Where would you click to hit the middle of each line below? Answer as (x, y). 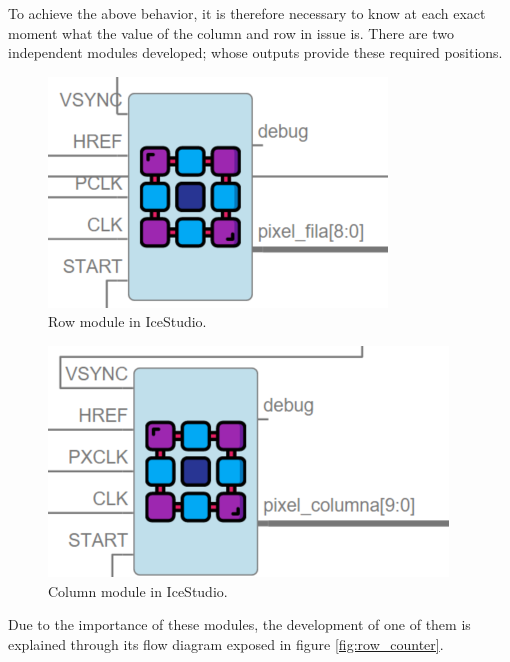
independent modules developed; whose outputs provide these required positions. (255, 52)
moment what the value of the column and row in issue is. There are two (231, 32)
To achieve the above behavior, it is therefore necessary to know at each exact (247, 13)
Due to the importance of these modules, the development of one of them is (239, 624)
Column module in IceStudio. (138, 590)
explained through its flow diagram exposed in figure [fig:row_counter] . (226, 643)
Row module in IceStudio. (127, 321)
